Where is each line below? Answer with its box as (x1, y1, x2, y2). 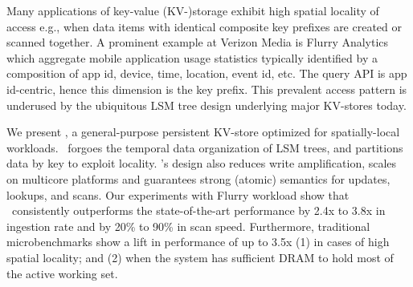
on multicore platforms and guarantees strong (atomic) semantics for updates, (6, 170, 391, 187)
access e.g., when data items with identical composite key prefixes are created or (6, 18, 403, 34)
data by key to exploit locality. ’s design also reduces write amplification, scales (6, 155, 397, 172)
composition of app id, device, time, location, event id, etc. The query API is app (6, 65, 407, 82)
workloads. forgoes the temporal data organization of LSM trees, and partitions (6, 139, 403, 156)
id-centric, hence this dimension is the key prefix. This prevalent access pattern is (6, 80, 407, 97)
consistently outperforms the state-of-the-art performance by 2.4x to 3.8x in (11, 202, 386, 219)
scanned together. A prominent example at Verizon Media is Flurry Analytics (6, 34, 389, 51)
